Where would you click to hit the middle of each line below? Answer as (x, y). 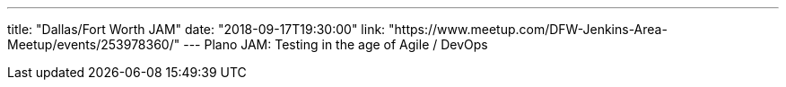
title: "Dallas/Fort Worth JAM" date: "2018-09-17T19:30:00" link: (196, 29)
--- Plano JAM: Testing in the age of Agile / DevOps (336, 44)
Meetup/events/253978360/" (94, 44)
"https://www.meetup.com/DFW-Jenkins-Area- (528, 29)
